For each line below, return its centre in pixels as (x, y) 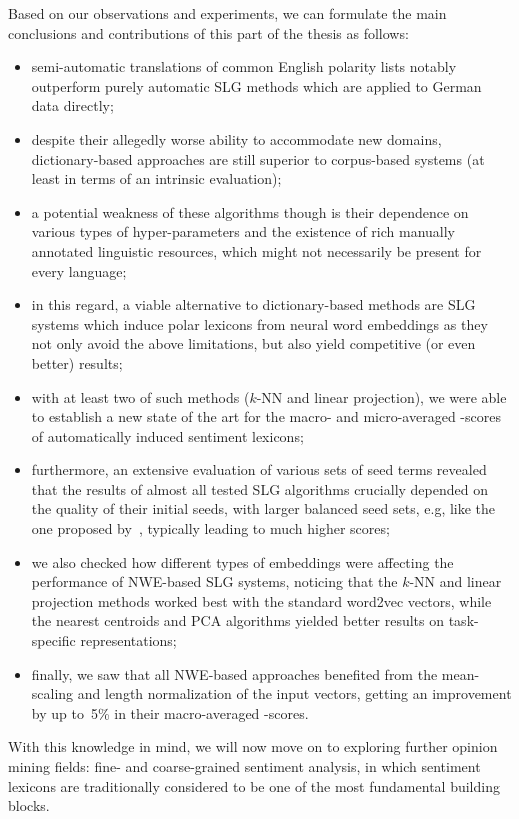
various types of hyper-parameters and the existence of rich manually (243, 231)
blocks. (29, 805)
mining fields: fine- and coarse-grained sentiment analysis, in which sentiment (244, 766)
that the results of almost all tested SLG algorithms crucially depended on (259, 488)
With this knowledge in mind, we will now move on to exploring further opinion (253, 746)
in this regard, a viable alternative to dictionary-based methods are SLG (253, 304)
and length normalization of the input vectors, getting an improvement (294, 693)
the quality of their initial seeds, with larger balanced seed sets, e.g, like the (263, 508)
